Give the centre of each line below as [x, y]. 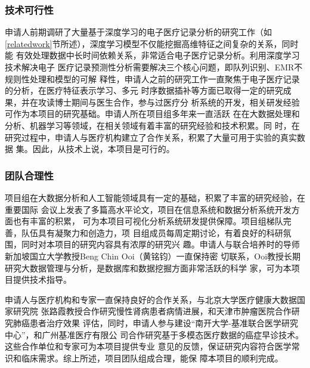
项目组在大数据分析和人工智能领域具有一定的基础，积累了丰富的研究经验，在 [155, 197]
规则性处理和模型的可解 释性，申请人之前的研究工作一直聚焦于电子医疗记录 [152, 78]
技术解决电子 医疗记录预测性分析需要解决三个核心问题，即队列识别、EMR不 [154, 67]
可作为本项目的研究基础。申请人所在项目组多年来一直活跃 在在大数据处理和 [152, 114]
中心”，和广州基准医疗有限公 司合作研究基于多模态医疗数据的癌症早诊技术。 [154, 334]
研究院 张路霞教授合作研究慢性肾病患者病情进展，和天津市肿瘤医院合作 [152, 311]
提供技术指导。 [42, 279]
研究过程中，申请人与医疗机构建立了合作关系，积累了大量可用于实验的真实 [151, 137]
